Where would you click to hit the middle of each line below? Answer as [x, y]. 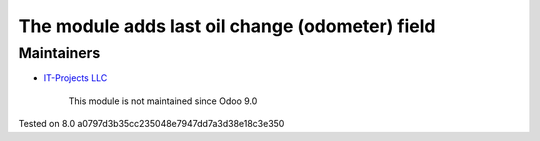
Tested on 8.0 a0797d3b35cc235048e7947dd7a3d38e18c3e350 [151, 124]
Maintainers [59, 53]
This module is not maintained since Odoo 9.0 [163, 101]
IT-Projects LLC [75, 78]
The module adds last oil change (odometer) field [227, 26]
